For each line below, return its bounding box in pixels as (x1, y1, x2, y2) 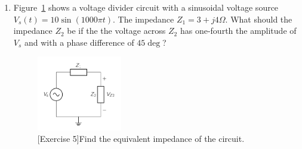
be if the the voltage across (67, 24, 166, 37)
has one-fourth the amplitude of (180, 24, 297, 37)
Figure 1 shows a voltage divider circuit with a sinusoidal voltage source (13, 1, 279, 13)
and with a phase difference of (24, 36, 134, 48)
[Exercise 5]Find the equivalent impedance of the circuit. (37, 132, 245, 145)
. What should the (225, 12, 292, 25)
